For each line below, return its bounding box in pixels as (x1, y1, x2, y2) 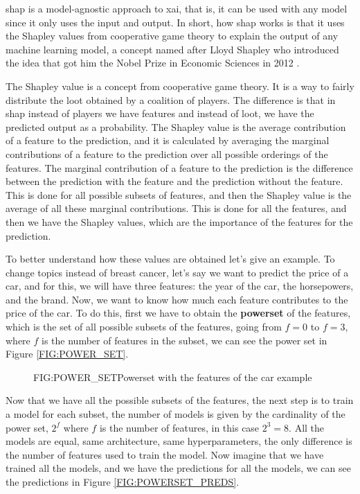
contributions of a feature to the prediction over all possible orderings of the (6, 146, 328, 161)
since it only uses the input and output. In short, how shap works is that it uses (6, 15, 345, 29)
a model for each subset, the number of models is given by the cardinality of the (6, 407, 345, 421)
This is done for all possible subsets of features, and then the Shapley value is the (6, 187, 352, 202)
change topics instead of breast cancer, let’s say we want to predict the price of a (6, 265, 349, 279)
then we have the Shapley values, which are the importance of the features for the (6, 214, 353, 229)
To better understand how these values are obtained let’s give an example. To (6, 252, 335, 266)
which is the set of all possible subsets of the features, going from (6, 319, 282, 334)
